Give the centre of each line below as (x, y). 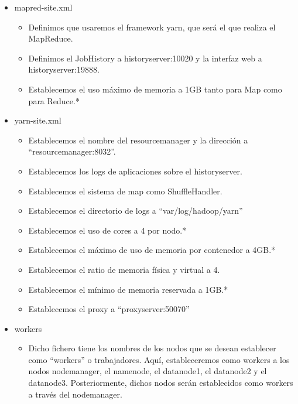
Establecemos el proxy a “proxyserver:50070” (109, 309)
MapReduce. (51, 38)
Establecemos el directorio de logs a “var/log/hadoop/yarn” (136, 210)
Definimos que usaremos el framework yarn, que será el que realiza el (152, 27)
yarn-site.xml (38, 120)
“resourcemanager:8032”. (72, 151)
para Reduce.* (54, 100)
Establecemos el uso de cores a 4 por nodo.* (107, 230)
